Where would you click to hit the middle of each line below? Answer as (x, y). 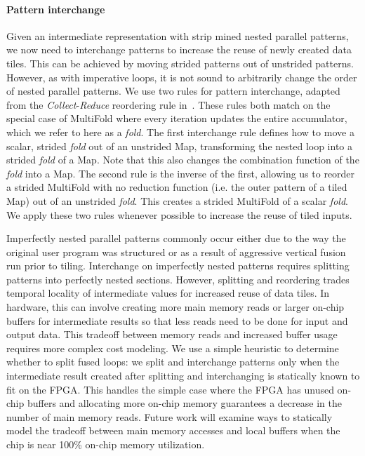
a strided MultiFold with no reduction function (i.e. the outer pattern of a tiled (177, 187)
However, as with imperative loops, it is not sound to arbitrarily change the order (182, 77)
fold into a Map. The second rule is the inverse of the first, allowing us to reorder (181, 173)
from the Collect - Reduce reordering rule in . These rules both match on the (168, 104)
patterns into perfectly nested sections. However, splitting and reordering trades (178, 279)
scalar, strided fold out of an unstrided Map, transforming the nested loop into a (180, 146)
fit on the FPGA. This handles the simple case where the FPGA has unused (170, 389)
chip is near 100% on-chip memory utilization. (106, 444)
